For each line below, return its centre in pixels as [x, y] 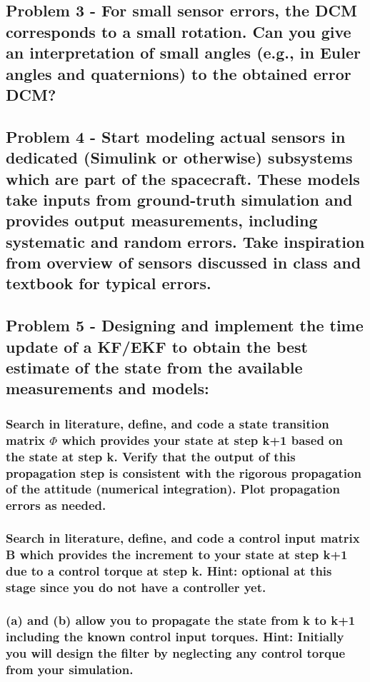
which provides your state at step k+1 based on [202, 440]
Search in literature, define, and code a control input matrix [183, 538]
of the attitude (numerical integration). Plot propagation [173, 489]
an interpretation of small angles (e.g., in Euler [183, 52]
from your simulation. [70, 669]
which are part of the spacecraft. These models [183, 178]
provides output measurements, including [162, 220]
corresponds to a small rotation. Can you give [179, 31]
